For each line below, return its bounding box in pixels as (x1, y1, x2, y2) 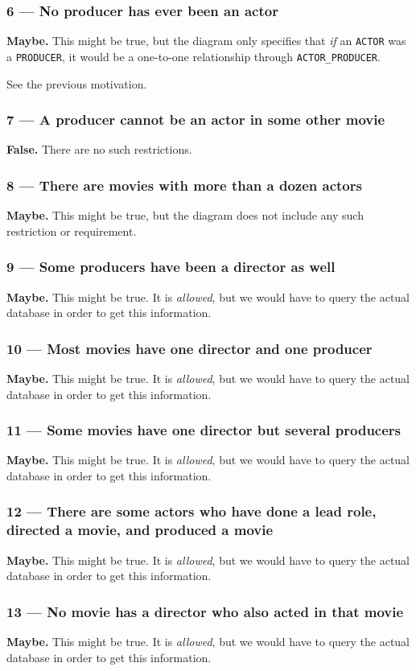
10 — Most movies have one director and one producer (6, 338, 373, 358)
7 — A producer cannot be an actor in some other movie (6, 109, 385, 130)
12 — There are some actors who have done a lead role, (6, 501, 377, 521)
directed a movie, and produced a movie (6, 520, 274, 540)
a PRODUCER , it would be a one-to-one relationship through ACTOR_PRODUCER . (6, 47, 381, 64)
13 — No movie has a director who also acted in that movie (6, 601, 404, 621)
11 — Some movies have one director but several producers (6, 420, 402, 440)
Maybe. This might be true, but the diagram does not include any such (6, 207, 364, 224)
